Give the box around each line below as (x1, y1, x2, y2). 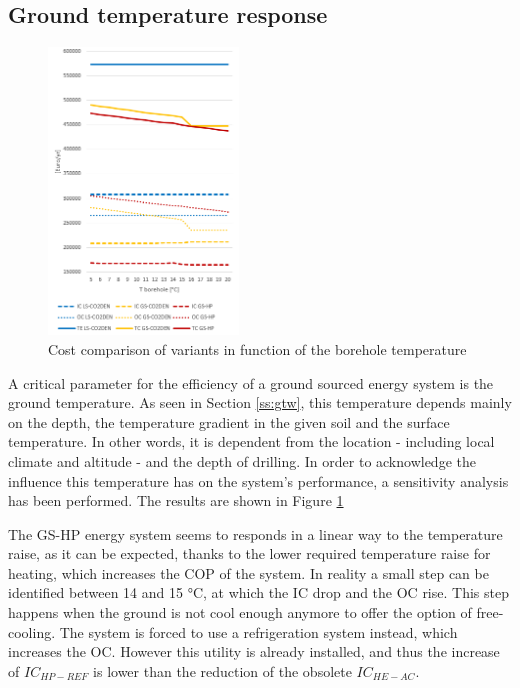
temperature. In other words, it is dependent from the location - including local (8, 431, 495, 452)
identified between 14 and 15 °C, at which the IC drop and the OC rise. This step (8, 582, 509, 603)
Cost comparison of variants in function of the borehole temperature (48, 338, 467, 359)
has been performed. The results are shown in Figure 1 (8, 490, 344, 511)
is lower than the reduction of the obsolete (93, 660, 352, 681)
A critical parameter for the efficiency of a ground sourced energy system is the (8, 372, 494, 393)
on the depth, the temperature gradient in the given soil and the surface (8, 411, 450, 432)
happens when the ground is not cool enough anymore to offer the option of (8, 602, 472, 623)
